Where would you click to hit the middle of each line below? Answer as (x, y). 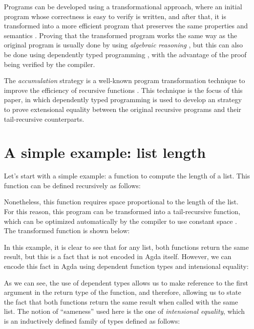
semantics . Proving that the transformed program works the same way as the (121, 35)
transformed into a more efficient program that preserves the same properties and (126, 26)
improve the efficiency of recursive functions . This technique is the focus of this (123, 90)
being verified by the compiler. (50, 64)
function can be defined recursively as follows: (72, 185)
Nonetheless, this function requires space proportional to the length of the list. (121, 202)
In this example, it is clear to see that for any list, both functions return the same (127, 247)
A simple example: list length (105, 152)
